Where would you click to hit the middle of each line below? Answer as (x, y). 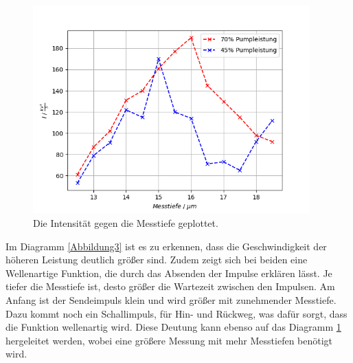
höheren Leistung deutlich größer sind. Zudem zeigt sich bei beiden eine (157, 260)
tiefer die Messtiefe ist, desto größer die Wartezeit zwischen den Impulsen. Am (170, 286)
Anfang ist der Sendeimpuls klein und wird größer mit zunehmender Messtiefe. (171, 299)
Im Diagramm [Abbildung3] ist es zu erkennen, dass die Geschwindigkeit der (166, 246)
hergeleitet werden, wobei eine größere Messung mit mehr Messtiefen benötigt (169, 340)
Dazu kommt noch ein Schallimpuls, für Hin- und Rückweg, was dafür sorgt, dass (176, 313)
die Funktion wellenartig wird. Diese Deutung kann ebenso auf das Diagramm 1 (173, 327)
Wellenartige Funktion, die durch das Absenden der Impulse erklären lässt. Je (169, 273)
